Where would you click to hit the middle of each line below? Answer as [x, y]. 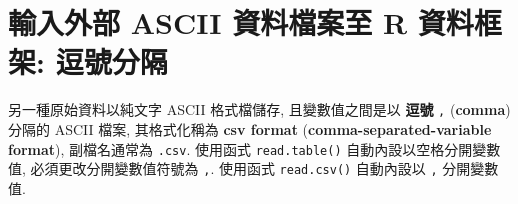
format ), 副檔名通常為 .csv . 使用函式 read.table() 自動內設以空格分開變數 [254, 148]
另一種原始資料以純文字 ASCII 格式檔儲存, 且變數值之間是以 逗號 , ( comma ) [259, 109]
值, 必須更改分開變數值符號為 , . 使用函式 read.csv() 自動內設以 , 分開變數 [253, 168]
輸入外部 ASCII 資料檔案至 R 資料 [241, 22]
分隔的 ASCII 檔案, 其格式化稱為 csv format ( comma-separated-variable [250, 128]
